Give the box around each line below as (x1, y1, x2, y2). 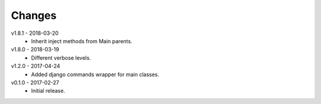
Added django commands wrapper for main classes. (31, 71, 160, 78)
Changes (11, 9, 56, 22)
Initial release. (31, 87, 65, 95)
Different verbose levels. (31, 54, 92, 61)
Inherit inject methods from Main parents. (31, 37, 133, 44)
